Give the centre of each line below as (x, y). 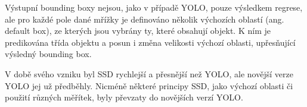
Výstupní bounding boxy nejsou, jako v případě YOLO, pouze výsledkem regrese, (154, 7)
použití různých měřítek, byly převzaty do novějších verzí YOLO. (124, 97)
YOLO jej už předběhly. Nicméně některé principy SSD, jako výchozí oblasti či (149, 85)
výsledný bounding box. (48, 54)
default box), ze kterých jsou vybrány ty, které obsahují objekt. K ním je (138, 31)
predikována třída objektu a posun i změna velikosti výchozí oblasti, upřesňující (150, 42)
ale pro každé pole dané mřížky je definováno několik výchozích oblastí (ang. (145, 19)
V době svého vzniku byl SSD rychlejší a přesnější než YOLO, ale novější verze (149, 73)
